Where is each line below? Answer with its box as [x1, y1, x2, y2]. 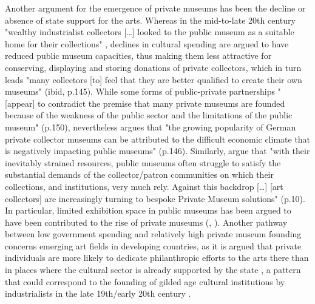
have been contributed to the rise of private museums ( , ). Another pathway [5, 215, 288, 228]
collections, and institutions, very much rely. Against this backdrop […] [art [5, 180, 283, 192]
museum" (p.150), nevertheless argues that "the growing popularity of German [5, 120, 296, 133]
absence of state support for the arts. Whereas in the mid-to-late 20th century [5, 13, 296, 26]
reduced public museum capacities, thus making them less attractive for [5, 49, 272, 62]
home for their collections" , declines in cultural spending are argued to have [5, 37, 289, 50]
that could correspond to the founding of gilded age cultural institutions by [5, 275, 285, 288]
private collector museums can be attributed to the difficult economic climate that [5, 132, 311, 145]
